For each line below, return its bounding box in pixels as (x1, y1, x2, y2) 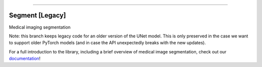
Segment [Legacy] (9, 11, 66, 19)
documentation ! (9, 56, 41, 62)
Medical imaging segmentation (9, 24, 71, 30)
